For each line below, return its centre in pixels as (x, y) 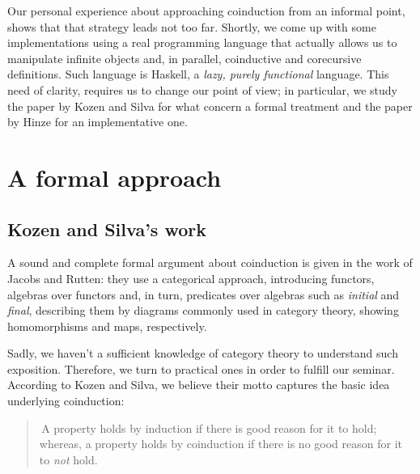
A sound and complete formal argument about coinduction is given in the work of (210, 262)
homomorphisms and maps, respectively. (107, 326)
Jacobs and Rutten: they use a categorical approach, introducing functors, (191, 278)
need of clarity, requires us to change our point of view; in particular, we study (202, 89)
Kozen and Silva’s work (107, 229)
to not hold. (68, 459)
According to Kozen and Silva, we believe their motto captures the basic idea (199, 385)
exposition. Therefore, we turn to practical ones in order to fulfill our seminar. (201, 368)
